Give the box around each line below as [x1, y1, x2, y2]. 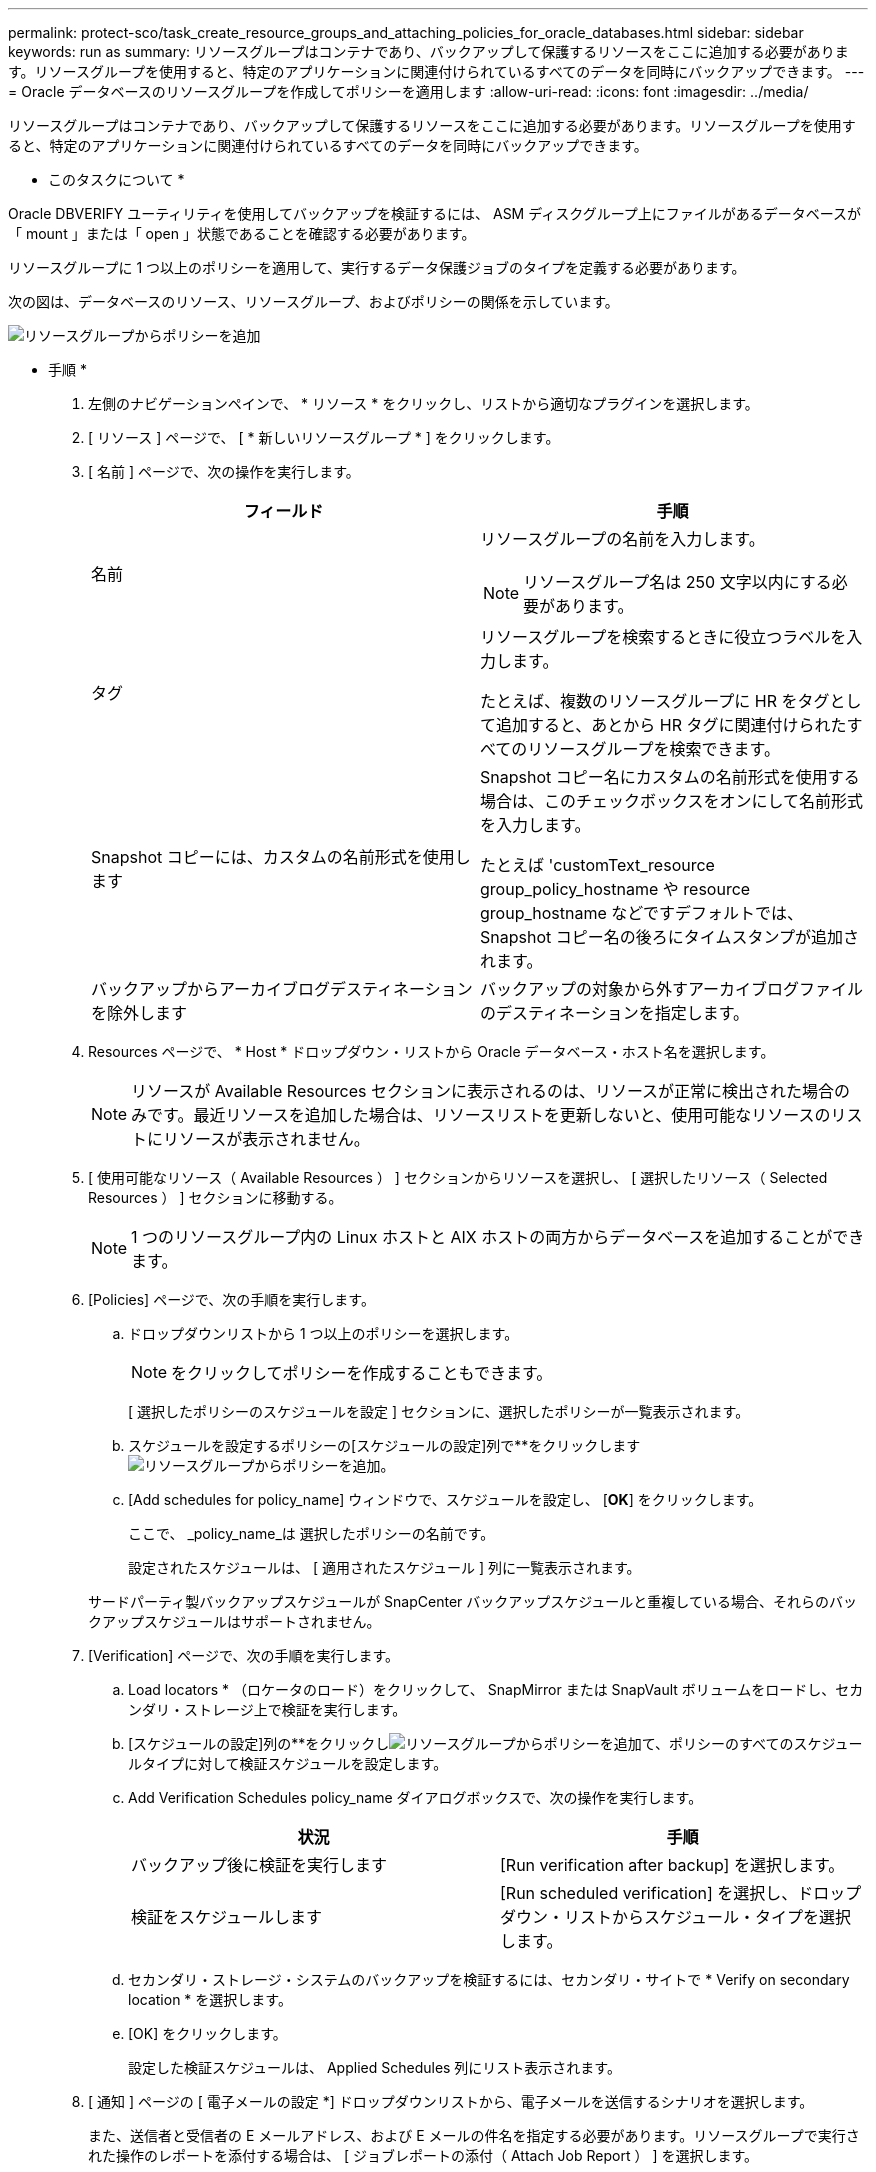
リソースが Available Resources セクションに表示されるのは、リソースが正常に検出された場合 [131, 1081, 835, 1101]
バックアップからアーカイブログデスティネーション [91, 979, 473, 999]
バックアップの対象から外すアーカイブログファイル [480, 979, 864, 999]
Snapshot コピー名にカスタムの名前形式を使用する [480, 767, 860, 787]
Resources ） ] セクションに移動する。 [88, 1189, 343, 1206]
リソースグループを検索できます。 [527, 739, 781, 759]
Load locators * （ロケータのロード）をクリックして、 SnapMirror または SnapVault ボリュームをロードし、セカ [128, 1681, 864, 1698]
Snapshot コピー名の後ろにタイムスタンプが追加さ [480, 927, 859, 947]
